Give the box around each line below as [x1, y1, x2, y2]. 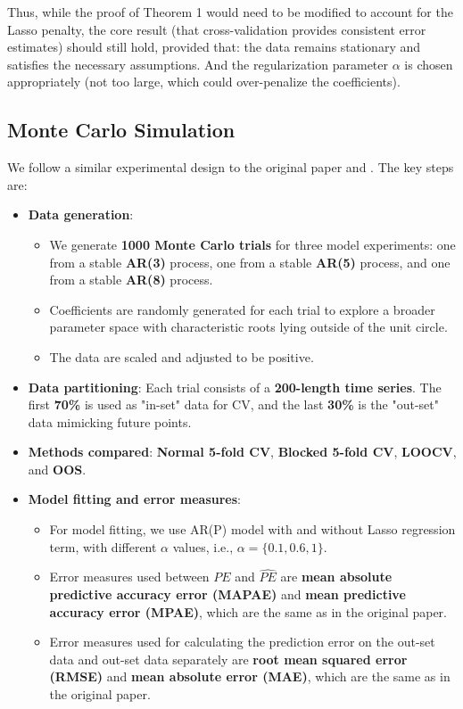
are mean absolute [280, 567, 393, 586]
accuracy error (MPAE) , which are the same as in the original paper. [49, 602, 447, 621]
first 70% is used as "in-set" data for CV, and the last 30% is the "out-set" [28, 395, 439, 414]
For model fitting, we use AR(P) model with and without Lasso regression [49, 520, 456, 539]
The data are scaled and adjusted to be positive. [49, 347, 314, 366]
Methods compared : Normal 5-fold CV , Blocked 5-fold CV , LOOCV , [28, 442, 457, 461]
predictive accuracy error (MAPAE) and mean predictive [49, 585, 406, 604]
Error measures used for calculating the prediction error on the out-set [49, 632, 435, 651]
